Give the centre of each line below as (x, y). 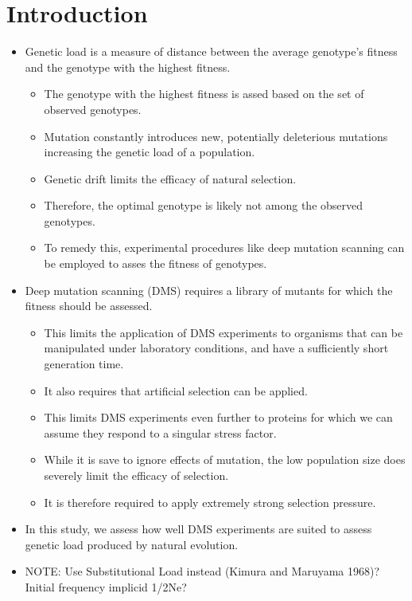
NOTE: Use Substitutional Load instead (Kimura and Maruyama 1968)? (202, 571)
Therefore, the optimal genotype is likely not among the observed (204, 205)
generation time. (84, 364)
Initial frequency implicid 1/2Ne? (106, 586)
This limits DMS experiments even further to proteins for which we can (218, 417)
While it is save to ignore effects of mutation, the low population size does (225, 460)
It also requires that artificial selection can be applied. (176, 390)
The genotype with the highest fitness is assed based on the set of (204, 94)
